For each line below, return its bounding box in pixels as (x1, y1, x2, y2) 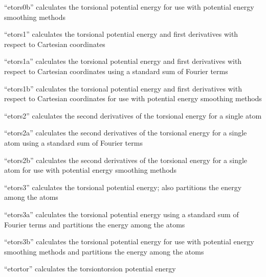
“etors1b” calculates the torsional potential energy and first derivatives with (4, 83, 242, 94)
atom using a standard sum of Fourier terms (4, 137, 143, 148)
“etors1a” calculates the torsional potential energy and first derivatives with (4, 56, 242, 66)
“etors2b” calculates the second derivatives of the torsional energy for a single (4, 154, 248, 165)
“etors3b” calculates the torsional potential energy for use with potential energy (4, 236, 254, 247)
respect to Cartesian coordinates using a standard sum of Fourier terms (4, 65, 228, 76)
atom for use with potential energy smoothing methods (4, 165, 177, 175)
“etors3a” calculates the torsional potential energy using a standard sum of (4, 209, 239, 219)
